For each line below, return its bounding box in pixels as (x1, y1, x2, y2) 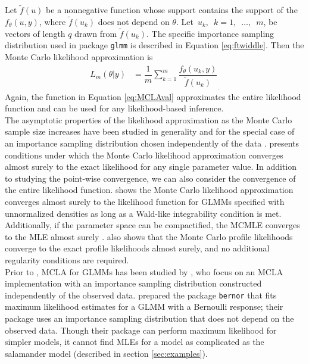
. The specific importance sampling (146, 27, 274, 39)
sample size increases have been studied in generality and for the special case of (5, 125, 295, 138)
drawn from (74, 27, 117, 39)
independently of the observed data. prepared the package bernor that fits (5, 288, 277, 301)
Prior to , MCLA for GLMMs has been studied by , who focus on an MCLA (5, 265, 283, 278)
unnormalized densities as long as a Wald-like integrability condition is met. (5, 207, 282, 219)
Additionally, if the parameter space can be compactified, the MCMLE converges (5, 219, 300, 231)
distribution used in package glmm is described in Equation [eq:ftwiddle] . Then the (5, 39, 304, 51)
